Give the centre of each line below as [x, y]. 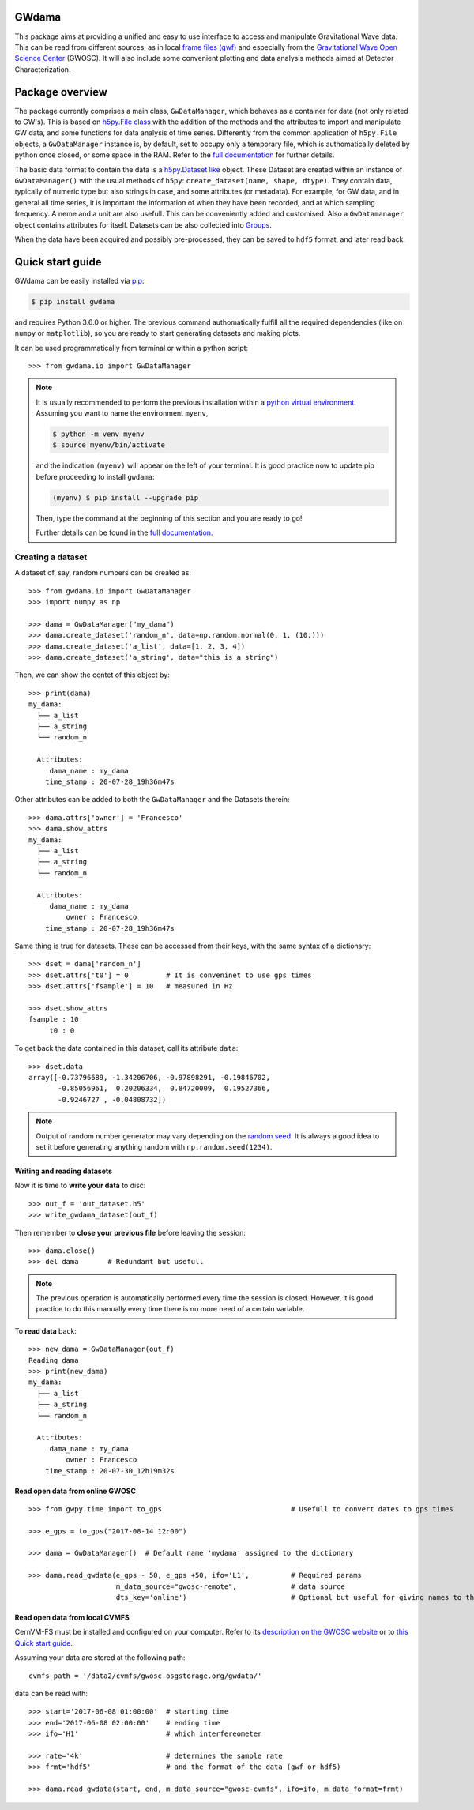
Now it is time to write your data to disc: [80, 1186]
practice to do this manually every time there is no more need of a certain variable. [170, 1309]
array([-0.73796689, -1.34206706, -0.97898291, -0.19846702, [149, 1077]
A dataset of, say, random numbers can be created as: [103, 573]
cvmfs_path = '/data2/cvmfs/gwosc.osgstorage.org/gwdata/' [145, 1676]
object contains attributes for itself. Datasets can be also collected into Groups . [143, 224]
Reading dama [54, 1360]
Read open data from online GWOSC [75, 1491]
